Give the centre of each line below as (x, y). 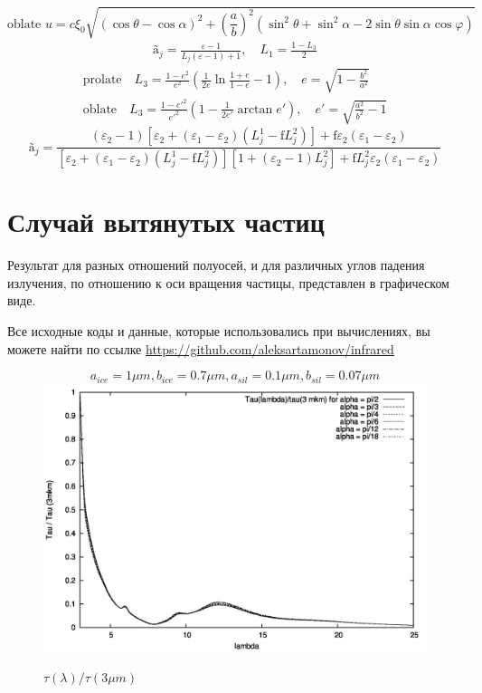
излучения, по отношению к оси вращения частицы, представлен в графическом (228, 282)
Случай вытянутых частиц (166, 221)
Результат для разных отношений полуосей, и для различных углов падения (216, 265)
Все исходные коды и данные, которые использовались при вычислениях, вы (219, 331)
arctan (255, 109)
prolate (102, 80)
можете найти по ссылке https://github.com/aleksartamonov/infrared (201, 348)
